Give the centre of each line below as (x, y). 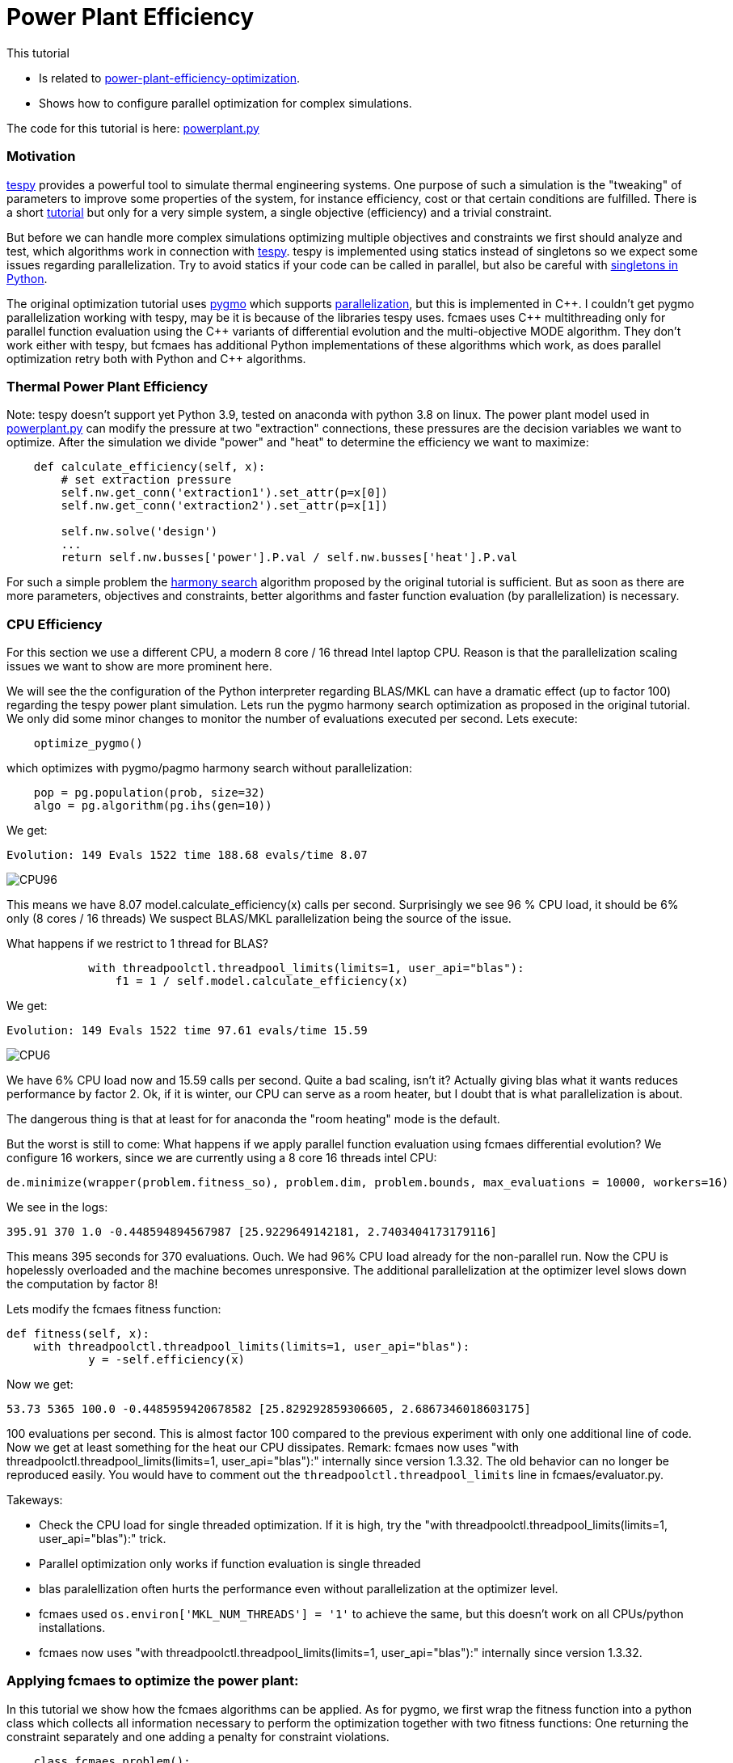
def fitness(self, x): (78, 1334)
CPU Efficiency (55, 624)
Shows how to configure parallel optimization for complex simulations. (225, 103)
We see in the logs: (57, 1207)
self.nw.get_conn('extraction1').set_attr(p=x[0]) (225, 493)
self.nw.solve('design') (139, 532)
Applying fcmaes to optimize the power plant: (153, 1681)
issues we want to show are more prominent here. (139, 666)
